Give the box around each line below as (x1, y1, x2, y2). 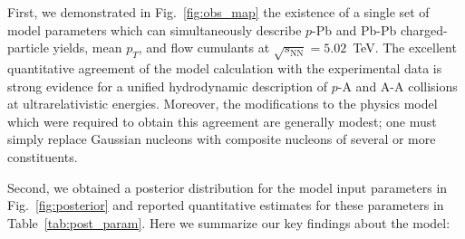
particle (7, 38, 49, 57)
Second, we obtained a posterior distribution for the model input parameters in (7, 177, 448, 196)
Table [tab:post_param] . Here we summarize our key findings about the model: (7, 213, 450, 232)
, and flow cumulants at (138, 38, 270, 57)
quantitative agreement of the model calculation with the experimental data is (7, 58, 442, 77)
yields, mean (53, 38, 122, 57)
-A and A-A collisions (337, 76, 458, 95)
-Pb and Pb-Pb (312, 20, 397, 39)
